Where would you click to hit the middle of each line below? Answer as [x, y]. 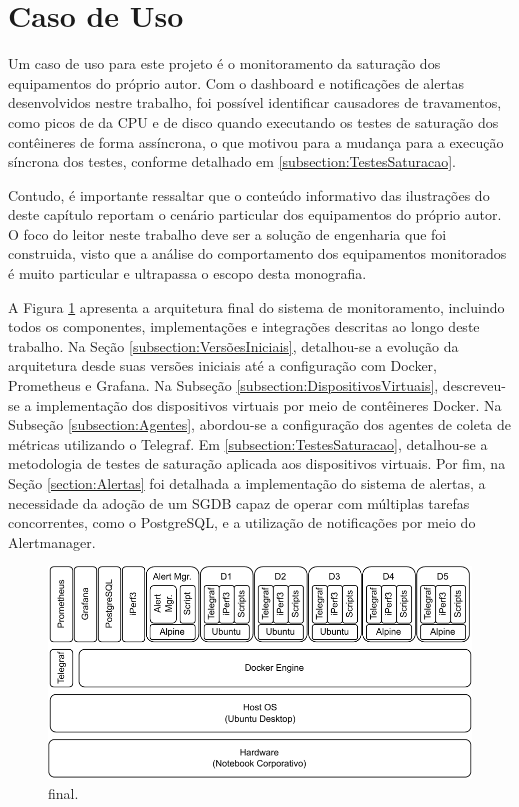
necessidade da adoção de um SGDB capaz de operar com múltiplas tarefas [239, 502]
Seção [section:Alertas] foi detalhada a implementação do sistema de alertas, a [247, 483]
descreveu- [474, 385]
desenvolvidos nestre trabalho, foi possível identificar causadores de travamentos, [255, 102]
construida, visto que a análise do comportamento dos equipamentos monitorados [257, 253]
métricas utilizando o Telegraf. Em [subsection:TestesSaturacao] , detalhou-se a [248, 443]
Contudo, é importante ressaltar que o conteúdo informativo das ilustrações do [249, 194]
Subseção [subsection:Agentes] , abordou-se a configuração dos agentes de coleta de [260, 424]
